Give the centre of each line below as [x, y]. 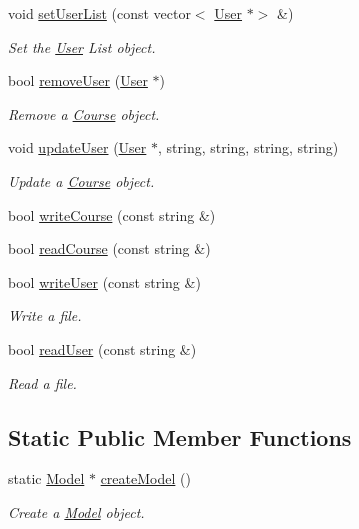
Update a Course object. [81, 180]
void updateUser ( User [77, 147]
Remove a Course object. [84, 113]
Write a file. [45, 315]
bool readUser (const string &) [102, 348]
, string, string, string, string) [248, 147]
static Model [46, 478]
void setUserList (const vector [99, 13]
